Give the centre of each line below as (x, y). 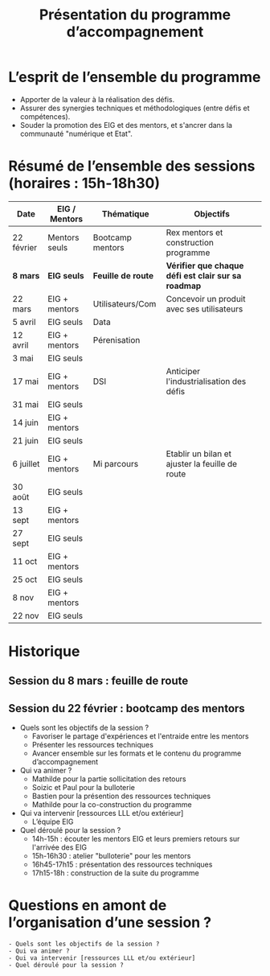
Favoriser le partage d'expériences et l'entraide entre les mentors (140, 736)
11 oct (25, 561)
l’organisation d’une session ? (110, 922)
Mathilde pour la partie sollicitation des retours (109, 779)
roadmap (184, 286)
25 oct (25, 579)
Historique (44, 651)
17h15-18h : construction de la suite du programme (115, 873)
